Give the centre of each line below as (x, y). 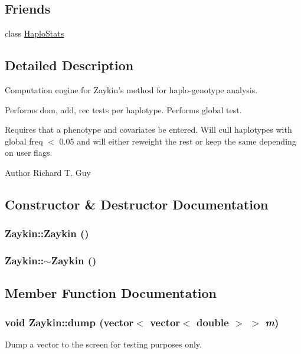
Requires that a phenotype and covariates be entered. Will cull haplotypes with (148, 130)
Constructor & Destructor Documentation (137, 204)
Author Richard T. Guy (48, 172)
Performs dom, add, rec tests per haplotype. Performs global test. (123, 109)
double (212, 322)
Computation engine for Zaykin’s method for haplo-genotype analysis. (131, 90)
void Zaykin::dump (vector (69, 322)
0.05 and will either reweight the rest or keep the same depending (178, 141)
